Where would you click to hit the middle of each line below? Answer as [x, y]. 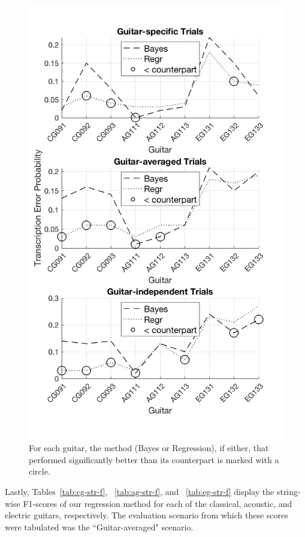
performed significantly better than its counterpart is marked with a [154, 459]
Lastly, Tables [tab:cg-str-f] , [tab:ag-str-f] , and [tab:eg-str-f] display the [140, 491]
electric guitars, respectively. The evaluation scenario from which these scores [147, 515]
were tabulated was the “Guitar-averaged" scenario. [99, 526]
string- [289, 491]
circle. [40, 471]
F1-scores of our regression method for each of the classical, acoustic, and [158, 503]
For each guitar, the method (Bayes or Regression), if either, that [149, 448]
